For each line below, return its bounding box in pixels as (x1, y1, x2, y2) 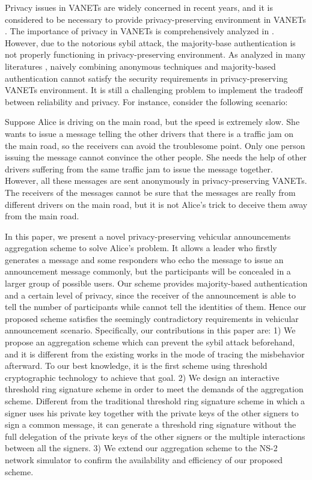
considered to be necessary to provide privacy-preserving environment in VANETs (5, 13, 306, 25)
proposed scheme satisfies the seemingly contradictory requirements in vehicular (5, 312, 299, 324)
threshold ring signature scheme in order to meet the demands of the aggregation (5, 383, 304, 395)
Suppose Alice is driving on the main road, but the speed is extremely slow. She (5, 115, 300, 128)
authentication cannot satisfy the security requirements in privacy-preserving (5, 71, 288, 84)
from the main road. (5, 210, 79, 222)
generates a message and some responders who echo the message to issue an (5, 253, 284, 266)
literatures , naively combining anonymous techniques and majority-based (5, 59, 276, 72)
